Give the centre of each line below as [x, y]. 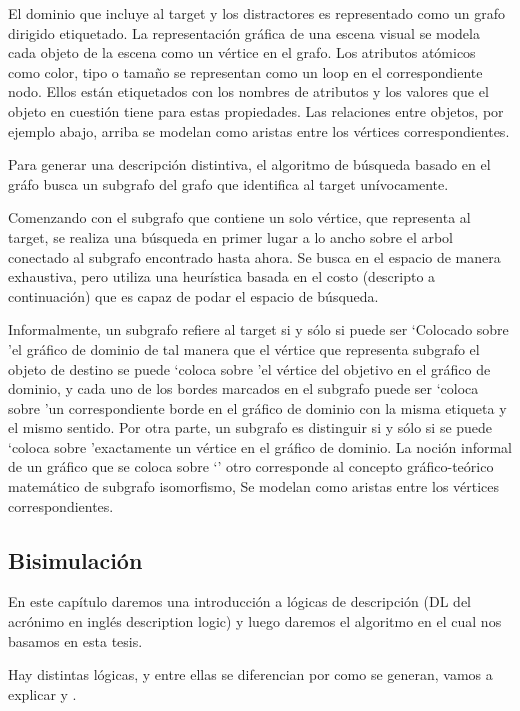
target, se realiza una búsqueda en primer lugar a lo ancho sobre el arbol [231, 236]
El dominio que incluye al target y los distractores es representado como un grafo [257, 13]
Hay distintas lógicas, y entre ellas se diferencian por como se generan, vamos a [250, 674]
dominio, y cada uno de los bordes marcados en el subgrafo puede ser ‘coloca [243, 388]
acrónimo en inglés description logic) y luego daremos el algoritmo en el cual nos [255, 621]
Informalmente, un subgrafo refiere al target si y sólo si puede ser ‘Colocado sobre [258, 329]
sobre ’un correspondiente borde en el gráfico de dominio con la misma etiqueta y [257, 407]
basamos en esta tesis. [75, 640]
